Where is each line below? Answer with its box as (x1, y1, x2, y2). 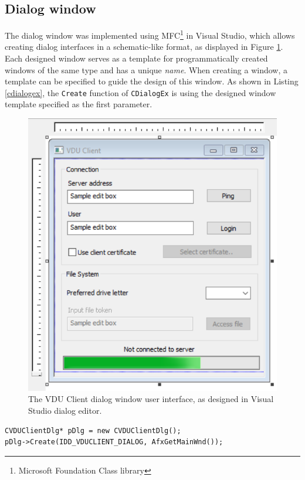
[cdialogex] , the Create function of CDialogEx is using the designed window (5, 86, 276, 98)
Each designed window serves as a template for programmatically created (5, 52, 268, 64)
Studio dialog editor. (28, 404, 102, 416)
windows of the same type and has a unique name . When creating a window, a (5, 63, 287, 76)
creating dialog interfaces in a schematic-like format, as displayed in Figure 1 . (5, 40, 283, 53)
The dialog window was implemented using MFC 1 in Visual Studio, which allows (5, 28, 295, 41)
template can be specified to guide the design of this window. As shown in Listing (5, 75, 299, 87)
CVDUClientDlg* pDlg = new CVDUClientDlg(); (5, 426, 181, 435)
